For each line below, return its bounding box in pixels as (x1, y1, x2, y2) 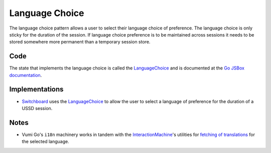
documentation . (9, 72, 42, 78)
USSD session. (22, 105, 53, 111)
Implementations (9, 85, 64, 93)
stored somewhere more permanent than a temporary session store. (9, 39, 151, 45)
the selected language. (22, 138, 70, 144)
